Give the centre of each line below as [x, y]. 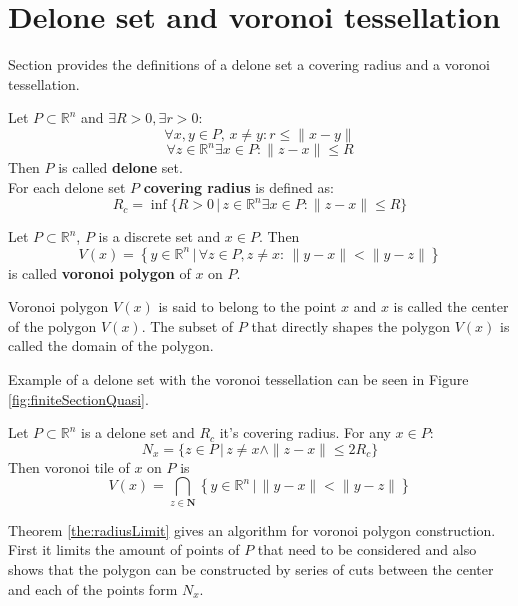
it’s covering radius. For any [305, 432]
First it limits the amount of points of [124, 549]
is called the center [451, 306]
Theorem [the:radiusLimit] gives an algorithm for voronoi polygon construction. [252, 529]
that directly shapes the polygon [351, 325]
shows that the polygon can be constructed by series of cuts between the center [251, 568]
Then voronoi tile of [69, 466]
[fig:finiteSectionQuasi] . [78, 398]
